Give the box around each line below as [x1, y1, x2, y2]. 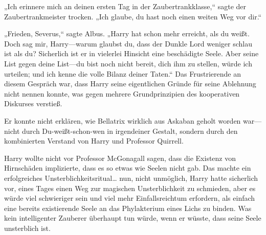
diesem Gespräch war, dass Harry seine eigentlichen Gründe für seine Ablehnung [4, 78, 256, 89]
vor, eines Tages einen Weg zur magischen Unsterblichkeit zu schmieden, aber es [4, 182, 256, 193]
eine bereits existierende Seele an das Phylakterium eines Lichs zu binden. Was [4, 202, 252, 213]
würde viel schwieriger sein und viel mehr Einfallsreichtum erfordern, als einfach [4, 193, 255, 203]
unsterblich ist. [4, 222, 51, 233]
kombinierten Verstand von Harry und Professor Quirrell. [4, 135, 184, 146]
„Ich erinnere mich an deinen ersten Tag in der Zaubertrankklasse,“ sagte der [4, 1, 247, 11]
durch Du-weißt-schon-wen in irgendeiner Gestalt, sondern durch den [21, 125, 238, 136]
